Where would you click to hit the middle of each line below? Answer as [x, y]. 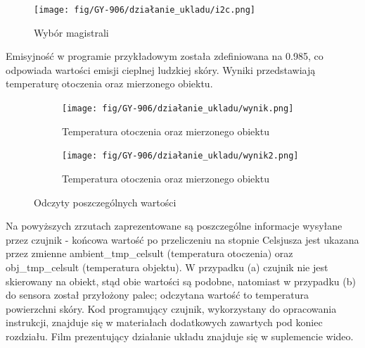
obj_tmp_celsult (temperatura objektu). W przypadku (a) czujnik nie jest [167, 267]
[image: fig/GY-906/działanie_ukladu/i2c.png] [145, 10]
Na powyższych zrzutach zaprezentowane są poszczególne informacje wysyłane [174, 226]
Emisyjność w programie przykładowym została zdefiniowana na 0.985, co [165, 56]
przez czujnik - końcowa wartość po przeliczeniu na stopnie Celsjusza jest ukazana [182, 239]
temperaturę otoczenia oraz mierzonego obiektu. [109, 83]
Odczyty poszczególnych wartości [105, 202]
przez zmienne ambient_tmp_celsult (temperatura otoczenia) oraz [149, 253]
